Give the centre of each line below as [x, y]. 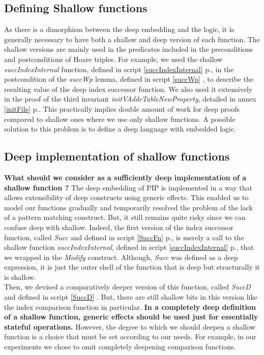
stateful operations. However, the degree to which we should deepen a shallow [130, 326]
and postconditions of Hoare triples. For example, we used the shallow [113, 59]
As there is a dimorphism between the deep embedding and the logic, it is [119, 29]
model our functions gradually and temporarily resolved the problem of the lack [128, 207]
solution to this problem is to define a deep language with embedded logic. [120, 129]
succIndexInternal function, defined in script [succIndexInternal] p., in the [119, 69]
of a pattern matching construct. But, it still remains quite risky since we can [125, 217]
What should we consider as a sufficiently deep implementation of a [125, 177]
